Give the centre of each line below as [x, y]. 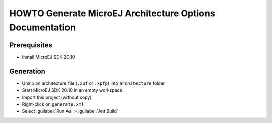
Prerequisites [31, 45]
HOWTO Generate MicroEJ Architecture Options [112, 13]
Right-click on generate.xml [53, 104]
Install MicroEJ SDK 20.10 [48, 57]
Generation [27, 71]
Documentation [43, 27]
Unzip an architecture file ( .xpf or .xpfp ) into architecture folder [93, 83]
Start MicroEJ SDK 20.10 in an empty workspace [72, 90]
